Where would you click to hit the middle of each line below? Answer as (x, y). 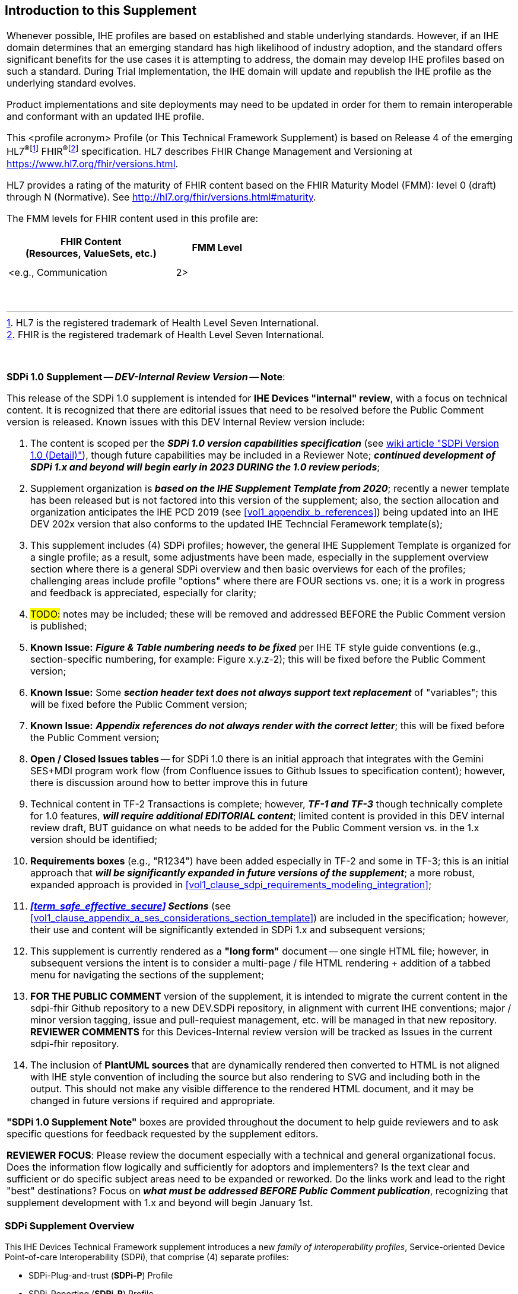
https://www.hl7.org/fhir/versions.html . (93, 163)
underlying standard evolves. (71, 83)
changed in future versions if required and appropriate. (153, 1100)
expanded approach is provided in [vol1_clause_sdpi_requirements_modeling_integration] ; (231, 884)
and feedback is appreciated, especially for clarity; (144, 592)
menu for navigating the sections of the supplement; (147, 975)
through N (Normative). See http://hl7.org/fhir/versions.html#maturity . (161, 197)
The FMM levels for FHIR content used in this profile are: (133, 218)
